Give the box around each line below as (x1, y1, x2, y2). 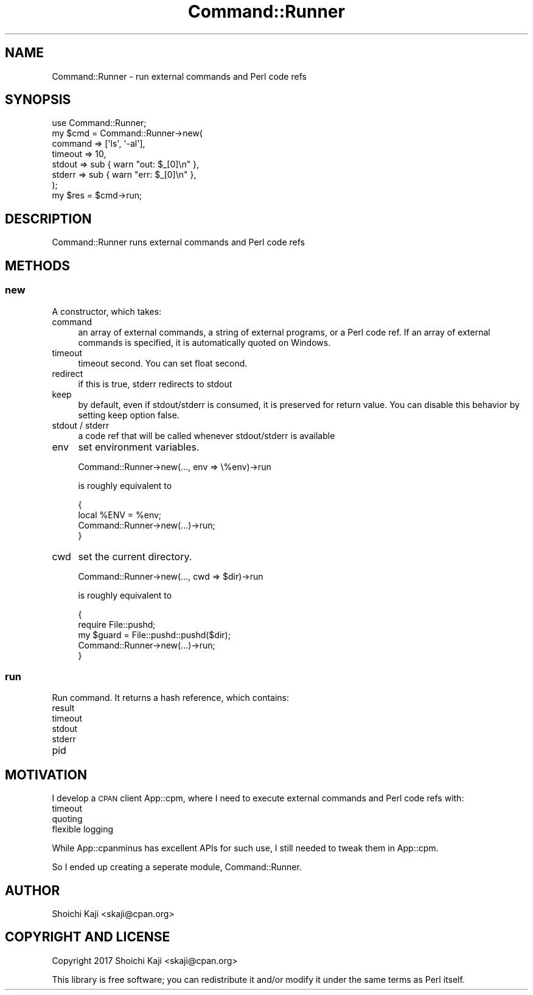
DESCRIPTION (5, 211, 92, 227)
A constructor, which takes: (52, 306, 162, 317)
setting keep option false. (78, 409, 179, 420)
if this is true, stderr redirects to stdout (78, 378, 232, 389)
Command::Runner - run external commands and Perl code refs (52, 71, 307, 82)
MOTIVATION (5, 767, 87, 782)
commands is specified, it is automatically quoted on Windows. (78, 337, 331, 348)
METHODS (5, 258, 71, 273)
